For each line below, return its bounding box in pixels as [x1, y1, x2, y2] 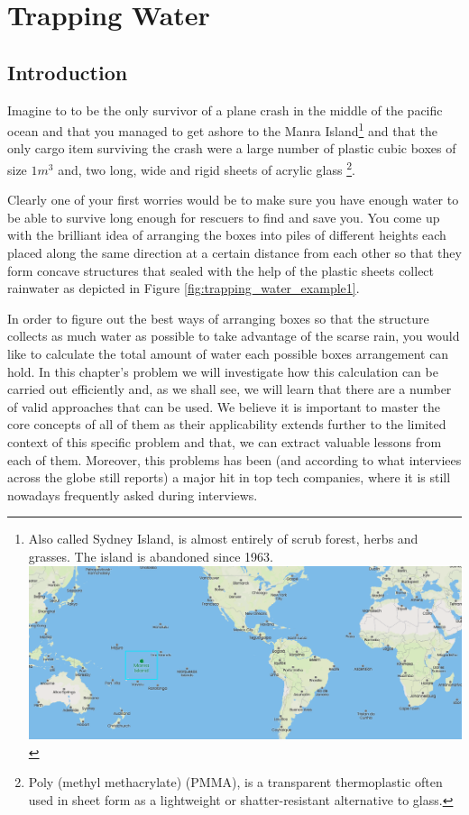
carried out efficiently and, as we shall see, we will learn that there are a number [7, 380, 452, 398]
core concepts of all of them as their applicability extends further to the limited [7, 415, 446, 434]
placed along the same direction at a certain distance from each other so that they [7, 243, 462, 262]
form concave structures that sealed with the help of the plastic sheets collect [7, 261, 435, 279]
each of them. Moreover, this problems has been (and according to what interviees [7, 450, 462, 469]
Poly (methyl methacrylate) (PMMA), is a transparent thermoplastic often [28, 773, 443, 792]
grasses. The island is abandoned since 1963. [28, 546, 273, 565]
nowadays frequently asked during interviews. [7, 485, 258, 504]
